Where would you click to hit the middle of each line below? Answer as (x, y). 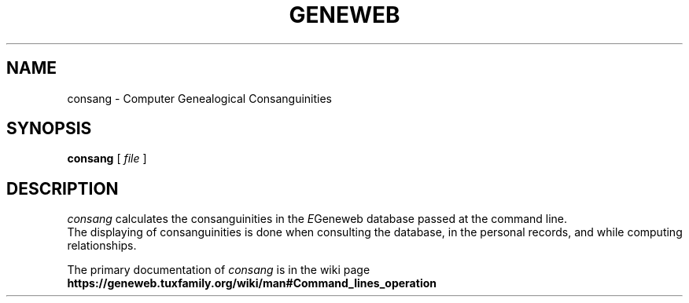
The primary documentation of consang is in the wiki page (219, 270)
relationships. (102, 246)
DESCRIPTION (63, 188)
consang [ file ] (107, 159)
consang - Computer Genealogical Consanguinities (200, 98)
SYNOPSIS (49, 129)
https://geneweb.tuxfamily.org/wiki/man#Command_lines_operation (252, 283)
